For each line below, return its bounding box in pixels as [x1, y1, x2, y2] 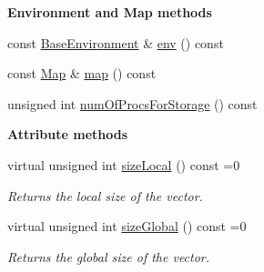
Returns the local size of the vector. [7, 186, 203, 205]
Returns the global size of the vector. [7, 247, 210, 266]
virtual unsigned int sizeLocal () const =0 [7, 155, 240, 174]
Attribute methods [7, 125, 128, 144]
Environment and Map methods [7, 3, 212, 21]
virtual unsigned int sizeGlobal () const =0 [7, 217, 247, 236]
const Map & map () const [7, 64, 157, 83]
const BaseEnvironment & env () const [7, 33, 224, 52]
